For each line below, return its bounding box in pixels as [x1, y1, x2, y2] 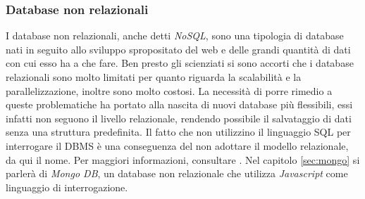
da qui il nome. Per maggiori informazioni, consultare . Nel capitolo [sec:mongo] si [6, 152, 360, 167]
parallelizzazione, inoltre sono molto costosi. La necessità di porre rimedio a [6, 83, 333, 98]
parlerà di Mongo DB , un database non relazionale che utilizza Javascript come [6, 166, 348, 181]
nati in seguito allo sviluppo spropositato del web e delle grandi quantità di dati [6, 41, 351, 56]
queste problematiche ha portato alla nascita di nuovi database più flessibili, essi [6, 97, 353, 112]
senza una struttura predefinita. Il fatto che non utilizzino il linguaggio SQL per [6, 124, 351, 139]
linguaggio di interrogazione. [6, 179, 128, 194]
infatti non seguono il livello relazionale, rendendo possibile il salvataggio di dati [6, 110, 352, 125]
